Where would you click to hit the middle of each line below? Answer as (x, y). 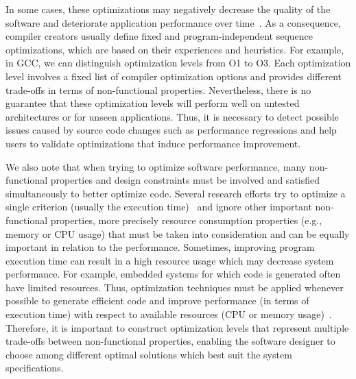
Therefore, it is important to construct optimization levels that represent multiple (177, 327)
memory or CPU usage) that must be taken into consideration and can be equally (178, 233)
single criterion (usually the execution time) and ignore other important (159, 207)
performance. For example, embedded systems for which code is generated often (173, 274)
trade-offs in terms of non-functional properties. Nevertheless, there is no (158, 89)
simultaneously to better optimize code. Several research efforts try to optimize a (176, 193)
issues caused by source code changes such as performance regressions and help (171, 130)
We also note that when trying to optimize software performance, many (156, 166)
